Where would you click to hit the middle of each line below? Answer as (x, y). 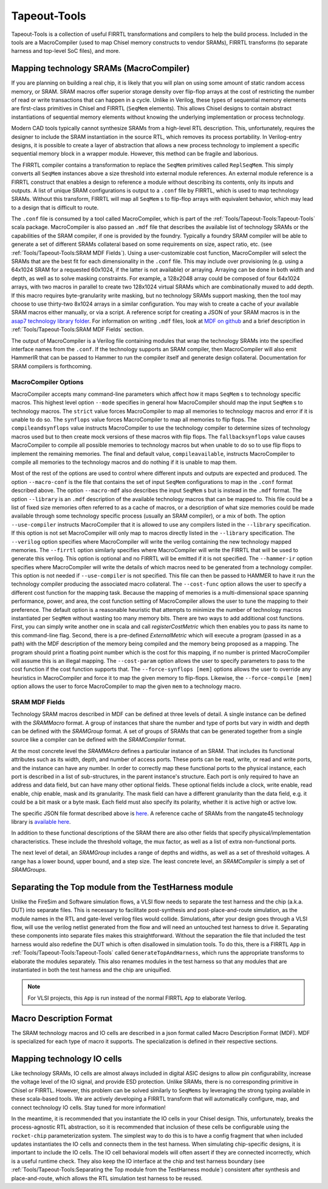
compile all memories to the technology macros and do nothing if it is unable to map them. (124, 462)
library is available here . (41, 821)
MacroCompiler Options (47, 382)
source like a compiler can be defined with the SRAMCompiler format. (99, 740)
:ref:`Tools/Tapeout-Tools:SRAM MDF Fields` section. (78, 329)
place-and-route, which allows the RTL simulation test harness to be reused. (107, 1178)
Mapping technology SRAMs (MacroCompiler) (101, 68)
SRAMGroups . (29, 869)
